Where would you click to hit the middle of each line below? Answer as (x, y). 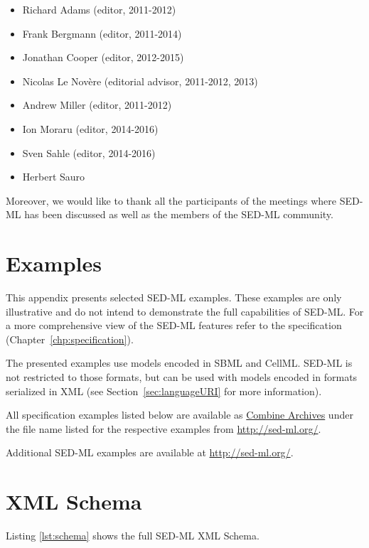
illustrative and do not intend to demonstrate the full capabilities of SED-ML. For (185, 311)
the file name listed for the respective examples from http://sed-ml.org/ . (164, 428)
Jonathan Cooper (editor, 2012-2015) (103, 57)
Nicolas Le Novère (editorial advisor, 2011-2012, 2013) (140, 81)
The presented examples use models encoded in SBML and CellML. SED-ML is (179, 363)
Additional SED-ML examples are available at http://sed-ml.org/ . (150, 452)
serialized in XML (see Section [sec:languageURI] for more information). (164, 391)
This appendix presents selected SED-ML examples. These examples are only (174, 297)
